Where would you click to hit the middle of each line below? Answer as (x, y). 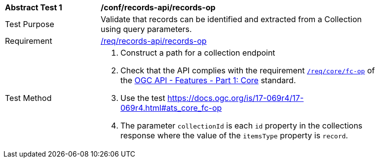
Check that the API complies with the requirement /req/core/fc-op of (248, 70)
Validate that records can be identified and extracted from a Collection (231, 19)
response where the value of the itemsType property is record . (234, 135)
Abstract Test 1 (34, 7)
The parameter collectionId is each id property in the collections (242, 126)
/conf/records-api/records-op (158, 7)
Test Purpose (30, 24)
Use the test (143, 98)
